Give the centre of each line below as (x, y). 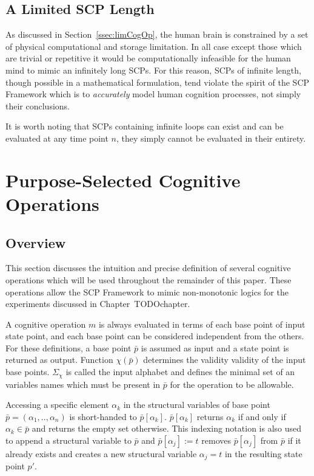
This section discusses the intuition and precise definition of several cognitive (148, 268)
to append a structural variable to (68, 440)
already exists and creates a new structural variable (101, 453)
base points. (28, 372)
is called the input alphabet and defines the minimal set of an (180, 372)
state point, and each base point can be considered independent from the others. (155, 336)
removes (216, 440)
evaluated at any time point (57, 138)
